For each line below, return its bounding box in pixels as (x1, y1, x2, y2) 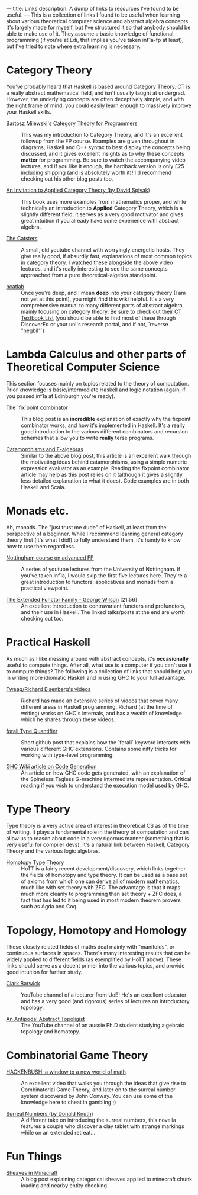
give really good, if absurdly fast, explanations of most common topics (21, 252, 192, 259)
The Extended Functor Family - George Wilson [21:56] (6, 596, 138, 603)
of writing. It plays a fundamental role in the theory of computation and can (6, 828, 189, 836)
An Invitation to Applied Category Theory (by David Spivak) (6, 187, 151, 194)
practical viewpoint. (21, 584, 69, 592)
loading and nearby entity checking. (21, 1181, 109, 1189)
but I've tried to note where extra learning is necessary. (6, 43, 141, 50)
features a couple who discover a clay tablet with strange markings (21, 1122, 184, 1130)
